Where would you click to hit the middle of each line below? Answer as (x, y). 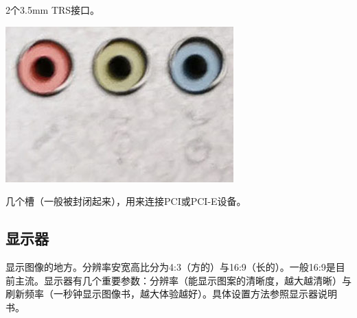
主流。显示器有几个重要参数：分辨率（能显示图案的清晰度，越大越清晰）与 (183, 280)
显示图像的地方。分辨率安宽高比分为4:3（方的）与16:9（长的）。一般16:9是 (171, 266)
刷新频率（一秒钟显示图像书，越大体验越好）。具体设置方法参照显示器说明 (171, 294)
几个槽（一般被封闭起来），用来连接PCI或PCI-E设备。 (126, 201)
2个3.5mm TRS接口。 (53, 10)
